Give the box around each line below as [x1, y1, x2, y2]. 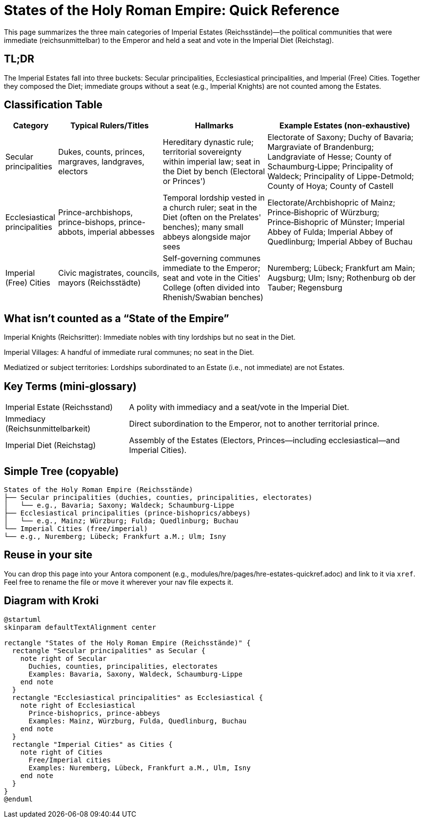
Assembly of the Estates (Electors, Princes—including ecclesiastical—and [129, 435, 400, 446]
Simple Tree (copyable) [4, 465, 119, 477]
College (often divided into [162, 283, 260, 293]
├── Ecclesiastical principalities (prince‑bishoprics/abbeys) [4, 509, 251, 517]
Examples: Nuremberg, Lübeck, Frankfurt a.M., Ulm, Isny [28, 763, 251, 772]
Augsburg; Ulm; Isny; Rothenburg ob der [267, 273, 416, 283]
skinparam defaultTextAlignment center [4, 623, 156, 631]
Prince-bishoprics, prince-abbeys [28, 709, 161, 717]
